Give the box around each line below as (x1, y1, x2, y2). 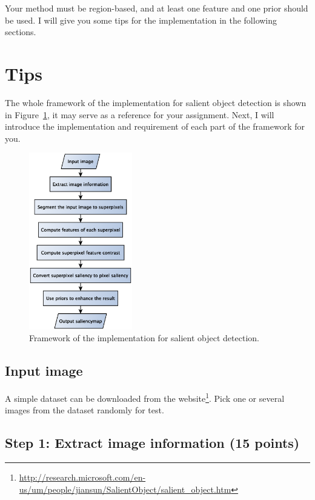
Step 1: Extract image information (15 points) (5, 433, 300, 452)
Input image (5, 361, 83, 380)
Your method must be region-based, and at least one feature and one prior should (5, 2, 308, 14)
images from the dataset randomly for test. (5, 404, 164, 416)
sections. (5, 25, 36, 38)
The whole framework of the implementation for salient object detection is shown (5, 96, 307, 108)
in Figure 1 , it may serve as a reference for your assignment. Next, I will (5, 108, 274, 121)
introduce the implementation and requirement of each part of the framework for (5, 120, 305, 133)
